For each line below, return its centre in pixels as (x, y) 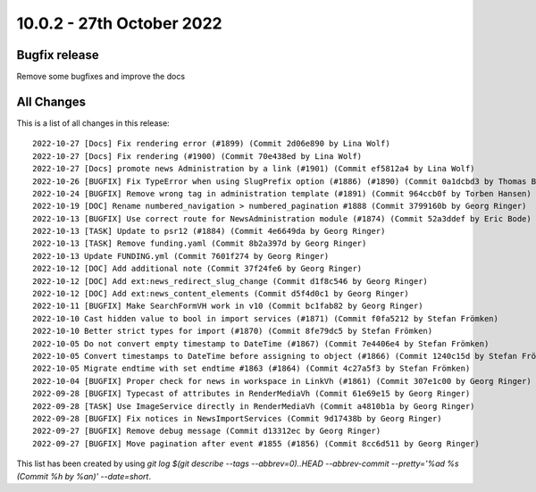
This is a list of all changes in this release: (93, 123)
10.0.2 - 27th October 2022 (119, 23)
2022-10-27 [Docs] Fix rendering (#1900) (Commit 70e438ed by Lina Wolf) (197, 156)
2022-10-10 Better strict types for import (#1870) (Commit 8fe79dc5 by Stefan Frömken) (233, 331)
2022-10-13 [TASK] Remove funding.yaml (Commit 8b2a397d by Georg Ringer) (200, 244)
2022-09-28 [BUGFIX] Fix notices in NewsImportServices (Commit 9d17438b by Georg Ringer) (237, 418)
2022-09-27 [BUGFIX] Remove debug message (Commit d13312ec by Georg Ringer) (207, 431)
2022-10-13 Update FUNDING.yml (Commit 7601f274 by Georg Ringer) (181, 256)
